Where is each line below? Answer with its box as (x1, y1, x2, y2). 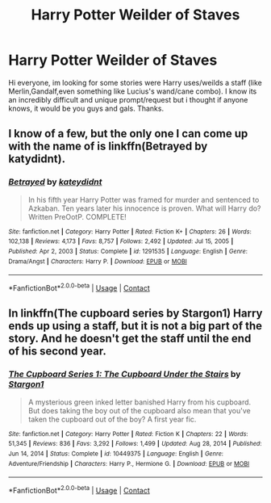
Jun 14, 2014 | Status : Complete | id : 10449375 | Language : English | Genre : (8, 450, 224, 458)
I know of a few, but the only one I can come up (8, 127, 248, 140)
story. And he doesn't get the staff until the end (8, 332, 252, 346)
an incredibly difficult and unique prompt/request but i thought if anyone (8, 94, 248, 104)
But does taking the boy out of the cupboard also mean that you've (27, 405, 252, 415)
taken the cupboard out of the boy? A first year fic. (27, 414, 197, 424)
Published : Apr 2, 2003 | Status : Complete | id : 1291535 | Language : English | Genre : (8, 247, 248, 255)
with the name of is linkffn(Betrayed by (8, 140, 208, 153)
